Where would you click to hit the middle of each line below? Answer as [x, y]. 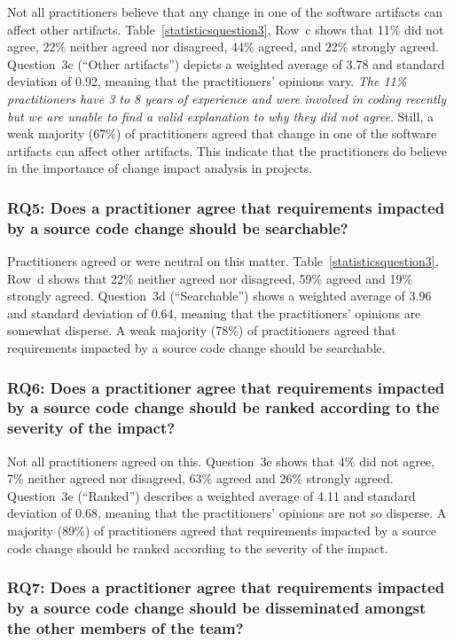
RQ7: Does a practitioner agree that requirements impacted [226, 587]
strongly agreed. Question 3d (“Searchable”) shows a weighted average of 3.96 [219, 296]
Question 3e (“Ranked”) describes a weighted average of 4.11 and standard [211, 495]
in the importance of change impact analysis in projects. [160, 168]
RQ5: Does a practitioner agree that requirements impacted [226, 207]
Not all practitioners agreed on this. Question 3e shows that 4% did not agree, [221, 461]
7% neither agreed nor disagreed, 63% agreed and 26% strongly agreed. [200, 478]
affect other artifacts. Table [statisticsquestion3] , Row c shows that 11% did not [226, 29]
